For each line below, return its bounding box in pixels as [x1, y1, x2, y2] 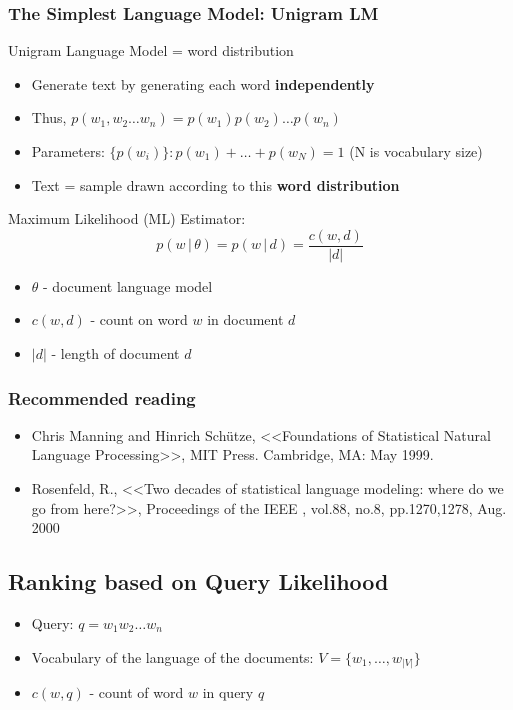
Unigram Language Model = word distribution [8, 40, 294, 61]
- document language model [43, 275, 213, 296]
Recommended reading [8, 385, 196, 410]
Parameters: [31, 141, 105, 161]
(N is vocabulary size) [349, 141, 483, 161]
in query [202, 682, 254, 703]
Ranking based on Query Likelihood [8, 566, 389, 597]
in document [207, 309, 284, 330]
